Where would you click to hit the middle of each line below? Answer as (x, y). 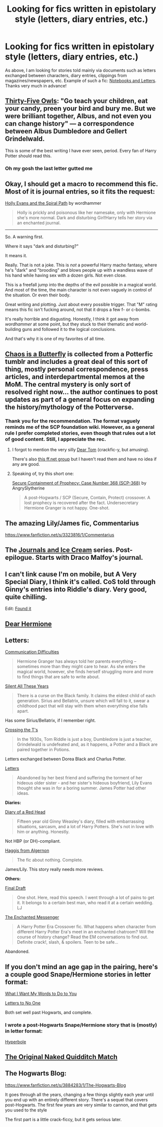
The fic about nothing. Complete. (50, 860)
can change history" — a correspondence (70, 124)
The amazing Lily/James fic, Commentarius (72, 523)
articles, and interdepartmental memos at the (75, 377)
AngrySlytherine (28, 488)
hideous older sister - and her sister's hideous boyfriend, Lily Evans (84, 783)
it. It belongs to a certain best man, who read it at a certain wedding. (85, 903)
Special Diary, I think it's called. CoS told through (80, 581)
